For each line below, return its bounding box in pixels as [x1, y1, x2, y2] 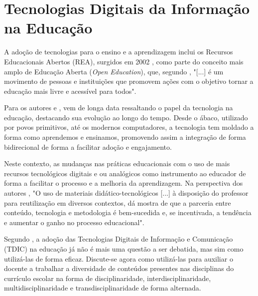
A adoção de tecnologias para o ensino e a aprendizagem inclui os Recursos [4, 46, 233, 57]
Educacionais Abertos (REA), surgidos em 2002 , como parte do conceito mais [4, 56, 244, 66]
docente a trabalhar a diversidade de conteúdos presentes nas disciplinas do [4, 263, 234, 274]
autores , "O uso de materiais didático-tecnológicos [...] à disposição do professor [4, 188, 249, 198]
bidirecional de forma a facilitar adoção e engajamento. [4, 141, 172, 152]
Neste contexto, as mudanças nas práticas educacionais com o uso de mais [4, 158, 230, 169]
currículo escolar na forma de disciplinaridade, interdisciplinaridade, [4, 273, 211, 283]
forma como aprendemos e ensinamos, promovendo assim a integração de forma [4, 132, 246, 142]
